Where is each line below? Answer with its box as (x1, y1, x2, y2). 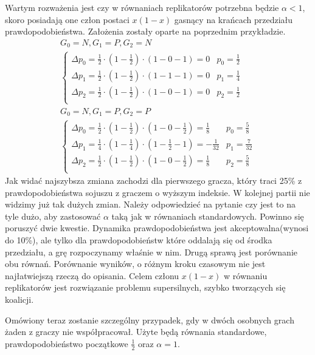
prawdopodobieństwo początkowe (5, 337, 128, 350)
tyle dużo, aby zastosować (5, 209, 101, 222)
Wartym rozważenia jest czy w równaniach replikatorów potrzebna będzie (5, 1, 279, 13)
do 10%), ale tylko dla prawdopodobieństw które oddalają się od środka (5, 234, 272, 246)
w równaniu (224, 269, 268, 282)
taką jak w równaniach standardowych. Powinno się (111, 209, 304, 222)
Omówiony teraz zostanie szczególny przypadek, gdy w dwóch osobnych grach (5, 313, 294, 326)
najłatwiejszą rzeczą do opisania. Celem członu (5, 269, 179, 282)
